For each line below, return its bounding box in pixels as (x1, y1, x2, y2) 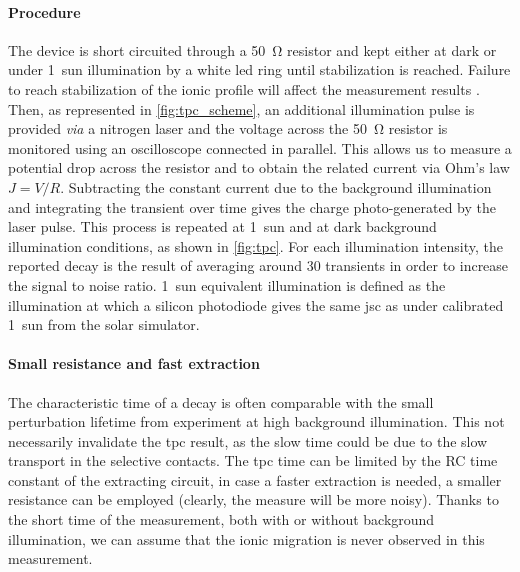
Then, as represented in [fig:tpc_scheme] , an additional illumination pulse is (8, 98, 475, 119)
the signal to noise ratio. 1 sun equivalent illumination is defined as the (8, 274, 446, 295)
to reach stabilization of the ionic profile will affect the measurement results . (8, 78, 480, 99)
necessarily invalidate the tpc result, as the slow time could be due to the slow (8, 430, 488, 451)
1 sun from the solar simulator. (8, 314, 200, 335)
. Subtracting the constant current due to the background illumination (60, 176, 492, 197)
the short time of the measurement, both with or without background (8, 509, 435, 530)
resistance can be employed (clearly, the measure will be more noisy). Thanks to (8, 489, 499, 510)
